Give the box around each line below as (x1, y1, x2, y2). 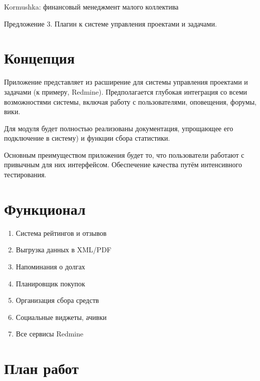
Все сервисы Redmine (16, 328, 84, 339)
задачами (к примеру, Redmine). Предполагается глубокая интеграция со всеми (4, 86, 247, 97)
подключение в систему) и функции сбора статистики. (4, 133, 170, 143)
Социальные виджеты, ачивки (16, 311, 107, 322)
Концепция (4, 48, 75, 68)
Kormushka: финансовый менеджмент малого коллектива (4, 2, 179, 12)
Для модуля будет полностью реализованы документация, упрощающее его (4, 123, 233, 133)
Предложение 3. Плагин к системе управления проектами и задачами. (4, 18, 217, 29)
